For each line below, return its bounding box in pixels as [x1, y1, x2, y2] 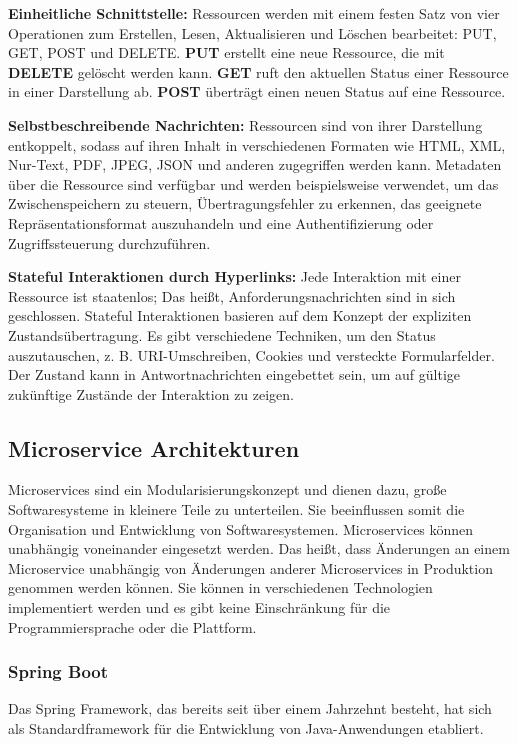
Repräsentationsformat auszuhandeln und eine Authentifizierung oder [8, 212, 434, 233]
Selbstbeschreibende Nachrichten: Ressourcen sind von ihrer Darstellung [8, 114, 483, 135]
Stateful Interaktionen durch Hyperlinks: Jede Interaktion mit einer [8, 266, 461, 287]
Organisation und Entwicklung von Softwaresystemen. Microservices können [8, 518, 474, 539]
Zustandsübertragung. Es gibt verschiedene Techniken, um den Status [8, 324, 436, 345]
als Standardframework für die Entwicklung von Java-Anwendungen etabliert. [8, 718, 484, 739]
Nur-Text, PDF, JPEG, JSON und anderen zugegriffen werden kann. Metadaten [8, 154, 502, 175]
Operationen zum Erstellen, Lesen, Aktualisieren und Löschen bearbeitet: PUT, [8, 22, 497, 43]
